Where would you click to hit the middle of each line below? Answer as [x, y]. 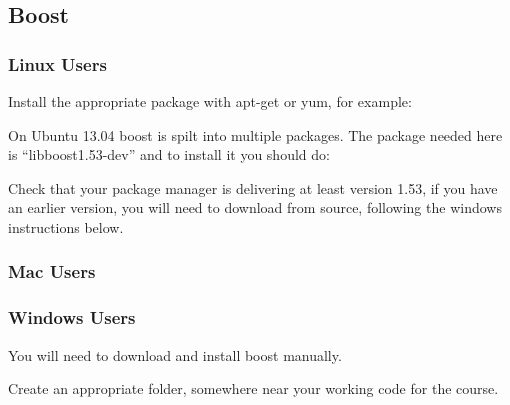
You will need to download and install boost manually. [175, 354]
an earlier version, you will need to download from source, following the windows [255, 207]
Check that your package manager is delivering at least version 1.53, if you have [253, 187]
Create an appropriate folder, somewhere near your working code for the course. [253, 388]
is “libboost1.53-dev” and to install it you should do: [169, 154]
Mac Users [52, 271]
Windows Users [72, 317]
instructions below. [66, 226]
